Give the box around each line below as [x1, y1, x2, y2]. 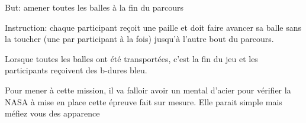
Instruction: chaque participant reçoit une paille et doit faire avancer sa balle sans [5, 21, 302, 33]
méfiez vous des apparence [5, 107, 100, 119]
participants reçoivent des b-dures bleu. [5, 64, 147, 76]
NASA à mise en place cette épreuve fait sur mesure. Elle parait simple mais [5, 95, 282, 108]
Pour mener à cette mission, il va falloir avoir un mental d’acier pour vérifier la [5, 83, 291, 96]
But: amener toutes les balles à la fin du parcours [5, 1, 183, 13]
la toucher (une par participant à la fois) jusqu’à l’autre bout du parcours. [5, 33, 274, 45]
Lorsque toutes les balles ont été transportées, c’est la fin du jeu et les [5, 52, 258, 64]
